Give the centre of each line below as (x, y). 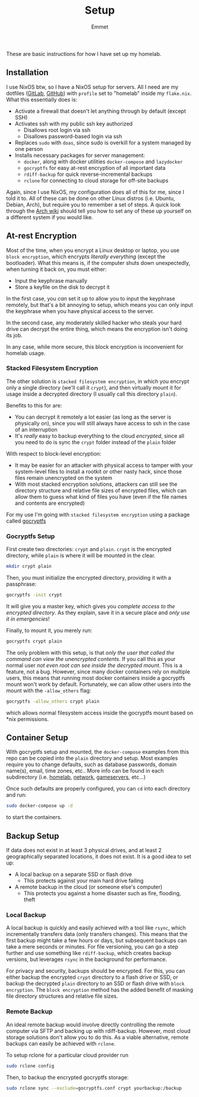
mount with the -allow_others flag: (49, 690)
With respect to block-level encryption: (54, 453)
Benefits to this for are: (34, 405)
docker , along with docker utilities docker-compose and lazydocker (103, 162)
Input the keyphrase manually (51, 280)
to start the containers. (34, 817)
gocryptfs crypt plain (34, 641)
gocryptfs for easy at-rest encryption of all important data (94, 167)
